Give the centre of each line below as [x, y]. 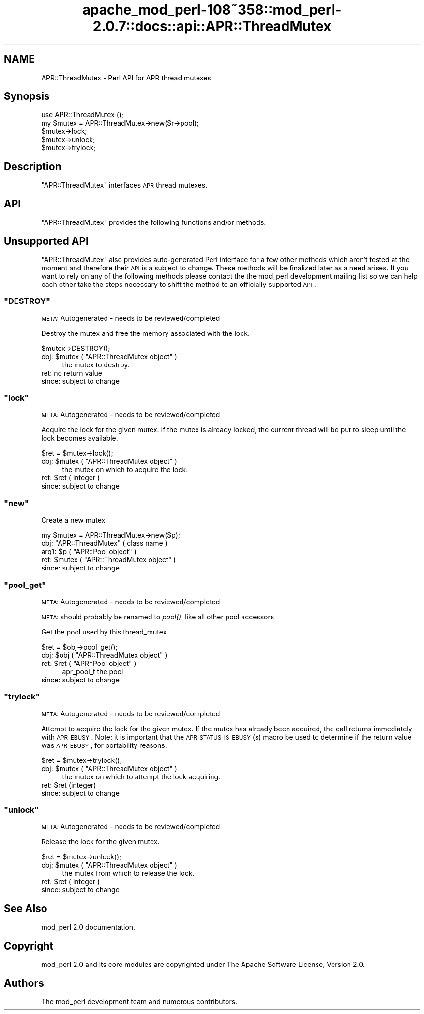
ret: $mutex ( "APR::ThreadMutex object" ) [109, 560]
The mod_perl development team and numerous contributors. [139, 1002]
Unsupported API [46, 241]
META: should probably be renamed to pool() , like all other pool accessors [158, 617]
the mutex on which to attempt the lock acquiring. [141, 776]
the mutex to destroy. [96, 364]
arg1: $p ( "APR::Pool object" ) [89, 552]
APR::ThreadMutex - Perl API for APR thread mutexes [126, 78]
